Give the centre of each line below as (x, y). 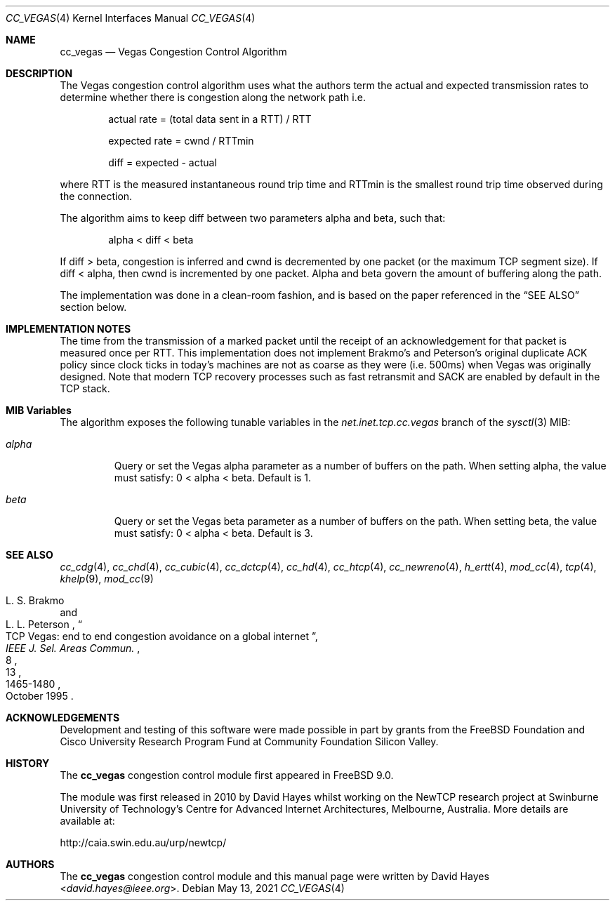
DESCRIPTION (39, 73)
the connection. (96, 196)
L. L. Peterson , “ (44, 624)
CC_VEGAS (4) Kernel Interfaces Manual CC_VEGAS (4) (131, 18)
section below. (93, 307)
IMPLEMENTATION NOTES (68, 329)
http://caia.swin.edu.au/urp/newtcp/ (143, 842)
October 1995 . (40, 696)
